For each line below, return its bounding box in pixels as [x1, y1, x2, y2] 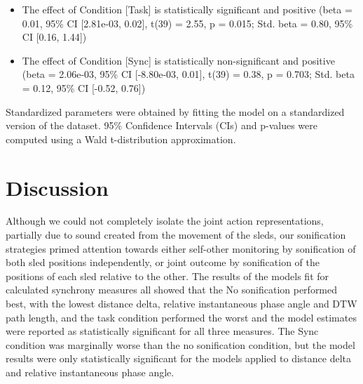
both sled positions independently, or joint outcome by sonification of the [6, 255, 320, 270]
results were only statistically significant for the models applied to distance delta [6, 351, 351, 366]
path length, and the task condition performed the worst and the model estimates [6, 310, 357, 324]
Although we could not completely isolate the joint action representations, [6, 213, 324, 228]
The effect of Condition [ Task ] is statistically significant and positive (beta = [22, 2, 352, 16]
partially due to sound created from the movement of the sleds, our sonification [6, 227, 346, 242]
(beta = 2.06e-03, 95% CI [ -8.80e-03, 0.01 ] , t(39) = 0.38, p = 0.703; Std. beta [22, 67, 355, 81]
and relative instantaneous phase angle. [6, 365, 174, 379]
